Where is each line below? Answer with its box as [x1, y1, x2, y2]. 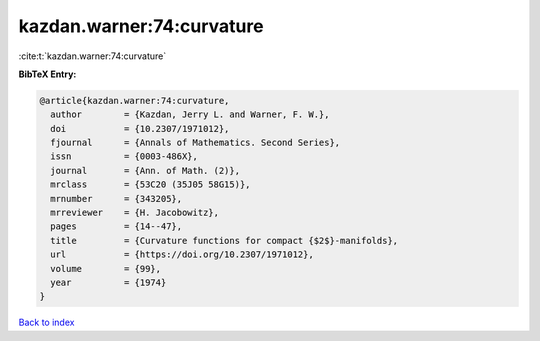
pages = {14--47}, [50, 221, 183, 232]
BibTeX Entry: [18, 68, 77, 80]
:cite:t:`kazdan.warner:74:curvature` [18, 50, 167, 62]
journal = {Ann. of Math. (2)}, [50, 165, 240, 176]
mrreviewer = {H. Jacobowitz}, [50, 207, 220, 219]
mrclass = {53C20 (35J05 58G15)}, [50, 179, 251, 190]
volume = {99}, [50, 263, 162, 274]
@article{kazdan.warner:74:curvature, [39, 95, 230, 106]
